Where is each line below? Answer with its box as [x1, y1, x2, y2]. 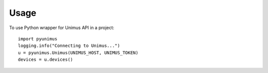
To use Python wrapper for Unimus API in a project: [9, 25, 114, 31]
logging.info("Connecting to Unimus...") [18, 43, 120, 49]
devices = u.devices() [18, 57, 73, 63]
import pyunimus [18, 36, 58, 41]
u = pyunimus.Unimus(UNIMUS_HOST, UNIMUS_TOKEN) [18, 50, 138, 55]
